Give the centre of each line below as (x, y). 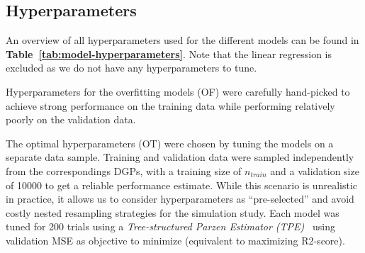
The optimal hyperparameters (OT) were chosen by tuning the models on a (170, 143)
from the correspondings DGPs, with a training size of (124, 170)
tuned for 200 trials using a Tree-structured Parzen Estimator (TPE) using (170, 226)
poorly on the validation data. (71, 119)
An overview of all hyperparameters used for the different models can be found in (182, 40)
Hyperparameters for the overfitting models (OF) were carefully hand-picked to (178, 91)
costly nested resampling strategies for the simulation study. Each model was (173, 212)
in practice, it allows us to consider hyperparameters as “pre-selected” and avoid (180, 199)
